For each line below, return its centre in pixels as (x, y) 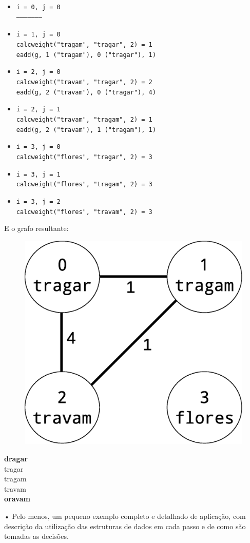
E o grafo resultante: (36, 228)
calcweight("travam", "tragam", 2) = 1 (84, 119)
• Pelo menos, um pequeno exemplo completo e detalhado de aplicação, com (125, 516)
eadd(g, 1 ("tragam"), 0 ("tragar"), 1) (86, 55)
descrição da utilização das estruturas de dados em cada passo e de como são (125, 526)
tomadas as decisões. (36, 536)
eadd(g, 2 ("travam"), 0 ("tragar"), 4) (86, 92)
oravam (17, 499)
